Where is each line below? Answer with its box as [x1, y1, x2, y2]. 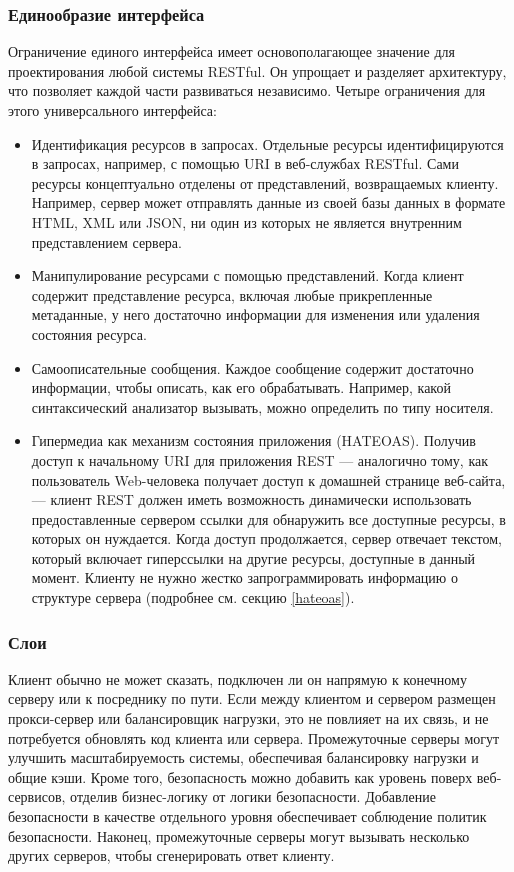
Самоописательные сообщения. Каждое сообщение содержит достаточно [31, 357, 474, 378]
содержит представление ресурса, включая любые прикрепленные [31, 284, 433, 305]
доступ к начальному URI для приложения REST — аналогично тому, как [31, 449, 489, 470]
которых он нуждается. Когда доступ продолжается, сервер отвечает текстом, [31, 528, 502, 549]
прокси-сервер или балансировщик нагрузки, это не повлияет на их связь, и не [8, 708, 489, 729]
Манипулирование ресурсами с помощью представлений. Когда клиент [31, 265, 464, 286]
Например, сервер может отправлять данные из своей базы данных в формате [31, 192, 506, 213]
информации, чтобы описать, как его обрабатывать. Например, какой [31, 377, 451, 398]
